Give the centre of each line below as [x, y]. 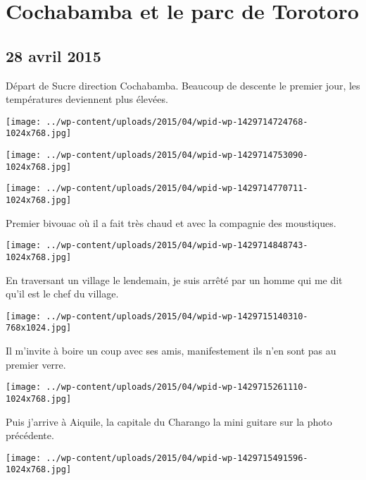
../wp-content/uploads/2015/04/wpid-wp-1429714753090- [177, 155]
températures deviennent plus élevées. [87, 99]
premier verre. [36, 364]
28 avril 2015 [53, 55]
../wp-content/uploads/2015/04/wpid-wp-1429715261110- [177, 387]
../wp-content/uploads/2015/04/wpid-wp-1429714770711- [177, 189]
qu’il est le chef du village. [62, 294]
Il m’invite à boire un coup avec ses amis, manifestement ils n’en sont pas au [171, 351]
